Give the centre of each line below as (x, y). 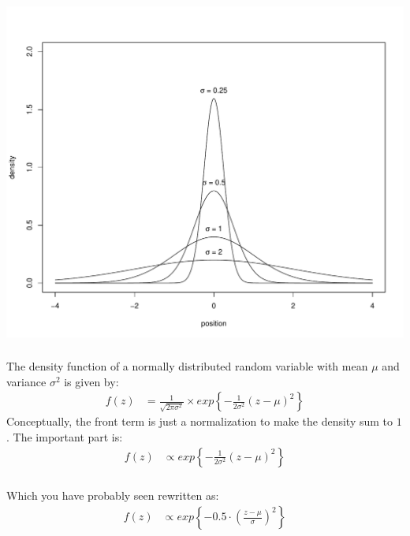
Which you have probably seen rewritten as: (113, 495)
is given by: (91, 381)
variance (26, 381)
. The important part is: (65, 437)
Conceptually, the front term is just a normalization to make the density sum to (200, 421)
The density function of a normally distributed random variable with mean (187, 366)
